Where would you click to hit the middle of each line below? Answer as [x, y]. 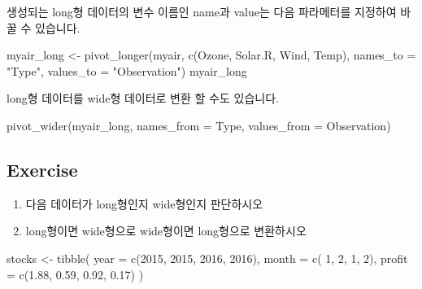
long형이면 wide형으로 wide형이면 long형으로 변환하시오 [166, 231]
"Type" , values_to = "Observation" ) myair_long [127, 70]
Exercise [42, 169]
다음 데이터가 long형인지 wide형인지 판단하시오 [144, 203]
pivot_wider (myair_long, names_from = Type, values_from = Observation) [199, 125]
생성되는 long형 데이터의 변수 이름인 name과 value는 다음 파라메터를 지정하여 [202, 11]
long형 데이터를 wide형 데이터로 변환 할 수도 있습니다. [143, 98]
